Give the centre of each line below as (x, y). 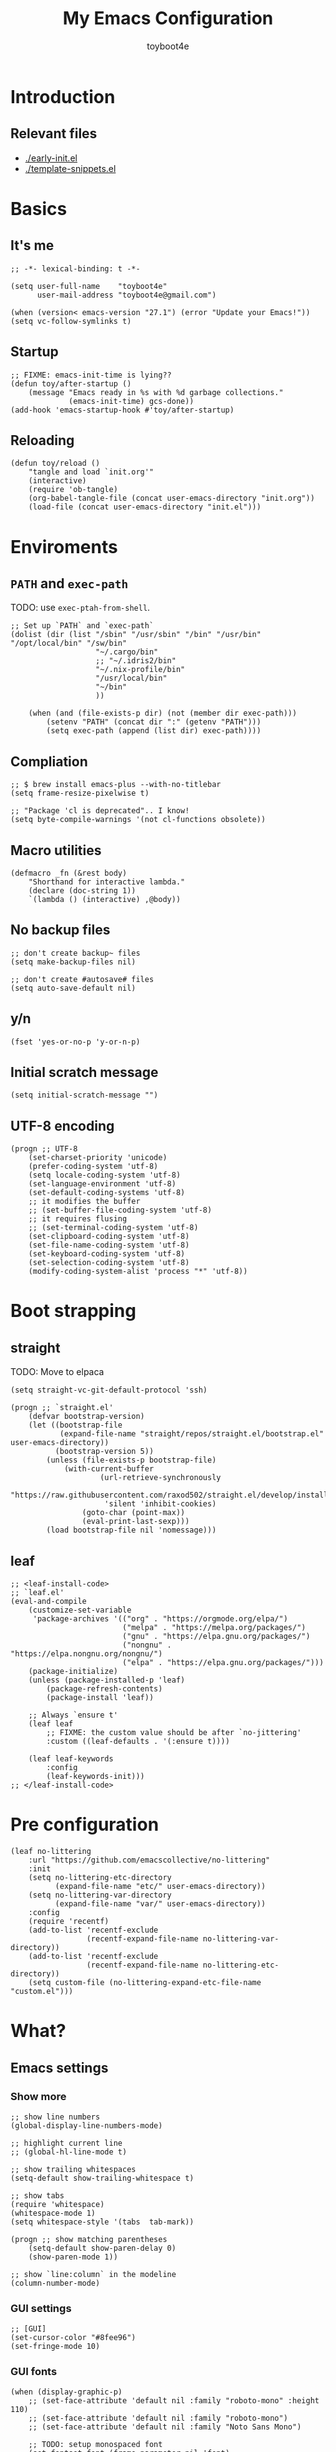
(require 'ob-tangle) (73, 490)
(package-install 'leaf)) (100, 1698)
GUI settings (41, 2308)
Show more (38, 2096)
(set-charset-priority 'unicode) (98, 1158)
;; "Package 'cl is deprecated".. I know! (100, 811)
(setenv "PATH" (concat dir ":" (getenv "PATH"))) (154, 722)
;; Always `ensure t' (73, 1715)
